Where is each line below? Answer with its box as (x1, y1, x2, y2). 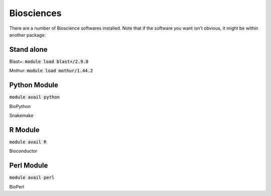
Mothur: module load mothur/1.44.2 (9, 68, 93, 74)
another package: (9, 32, 46, 38)
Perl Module (9, 161, 48, 170)
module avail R (9, 139, 47, 145)
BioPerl (9, 183, 25, 189)
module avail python (9, 94, 60, 100)
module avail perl (9, 175, 55, 180)
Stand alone (9, 45, 48, 54)
